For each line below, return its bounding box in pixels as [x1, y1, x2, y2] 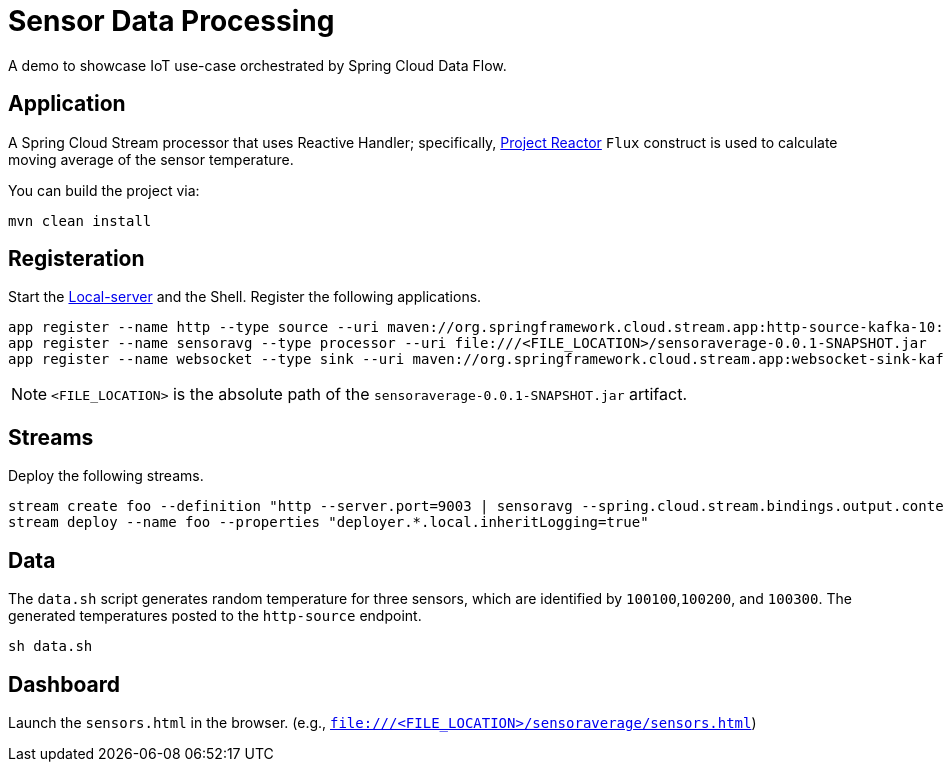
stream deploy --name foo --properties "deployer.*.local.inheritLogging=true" [8, 514, 649, 531]
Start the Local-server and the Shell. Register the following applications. [8, 288, 482, 306]
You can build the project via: [8, 181, 200, 199]
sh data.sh [8, 638, 93, 655]
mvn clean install [8, 212, 152, 229]
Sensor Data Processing [8, 4, 335, 38]
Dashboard [8, 671, 120, 697]
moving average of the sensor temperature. [8, 150, 294, 168]
